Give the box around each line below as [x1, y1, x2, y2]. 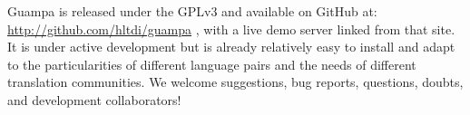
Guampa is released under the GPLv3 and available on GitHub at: [7, 2, 377, 20]
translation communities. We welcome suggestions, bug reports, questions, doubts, [7, 72, 464, 91]
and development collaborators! [7, 90, 181, 109]
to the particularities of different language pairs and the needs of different [7, 54, 416, 73]
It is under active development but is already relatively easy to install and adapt [7, 37, 455, 56]
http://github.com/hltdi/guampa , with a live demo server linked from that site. [7, 19, 455, 38]
